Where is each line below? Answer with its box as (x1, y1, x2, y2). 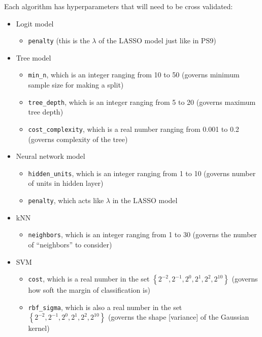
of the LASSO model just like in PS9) (99, 35, 216, 46)
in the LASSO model (112, 195, 178, 206)
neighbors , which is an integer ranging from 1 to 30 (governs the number (28, 229, 257, 240)
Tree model (16, 52, 51, 63)
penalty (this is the (28, 35, 90, 46)
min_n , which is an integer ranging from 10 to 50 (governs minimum (28, 69, 240, 80)
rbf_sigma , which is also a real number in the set (28, 301, 182, 312)
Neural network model (16, 151, 85, 161)
